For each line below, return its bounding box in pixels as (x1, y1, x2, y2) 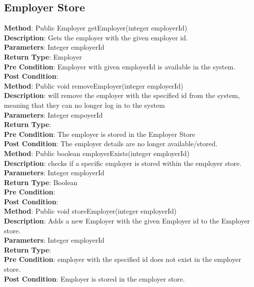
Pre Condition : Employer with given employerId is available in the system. (4, 61, 236, 71)
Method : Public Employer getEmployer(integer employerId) (4, 23, 188, 33)
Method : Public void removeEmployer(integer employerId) (4, 80, 184, 91)
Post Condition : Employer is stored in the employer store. (4, 273, 185, 284)
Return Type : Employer (4, 51, 82, 62)
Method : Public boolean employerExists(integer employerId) (4, 148, 190, 158)
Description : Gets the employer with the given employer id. (4, 32, 188, 42)
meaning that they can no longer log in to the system (4, 99, 165, 110)
